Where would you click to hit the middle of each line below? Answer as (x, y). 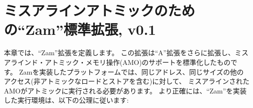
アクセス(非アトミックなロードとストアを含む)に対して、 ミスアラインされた (127, 81)
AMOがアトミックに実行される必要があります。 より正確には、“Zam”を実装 (125, 90)
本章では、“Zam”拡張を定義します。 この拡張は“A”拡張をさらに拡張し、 (119, 53)
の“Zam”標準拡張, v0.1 (80, 29)
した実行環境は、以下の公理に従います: (66, 100)
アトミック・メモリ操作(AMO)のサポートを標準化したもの (137, 62)
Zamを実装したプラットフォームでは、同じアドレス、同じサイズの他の (131, 71)
